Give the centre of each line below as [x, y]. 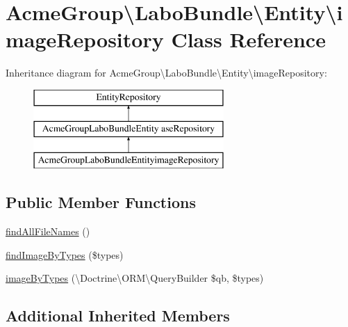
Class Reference [248, 39]
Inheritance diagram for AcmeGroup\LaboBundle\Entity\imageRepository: [166, 73]
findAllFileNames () [48, 231]
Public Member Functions [101, 202]
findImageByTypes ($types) [65, 254]
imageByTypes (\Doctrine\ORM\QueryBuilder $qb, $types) [135, 278]
